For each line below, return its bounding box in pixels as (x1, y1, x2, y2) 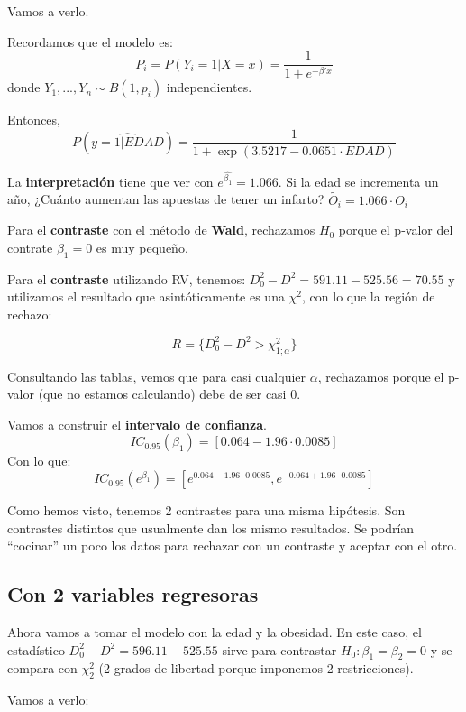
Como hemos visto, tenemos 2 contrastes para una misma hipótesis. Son (7, 501, 406, 520)
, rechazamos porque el (317, 366, 444, 385)
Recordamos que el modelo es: (7, 32, 173, 51)
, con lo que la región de (302, 287, 435, 306)
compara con (7, 659, 78, 678)
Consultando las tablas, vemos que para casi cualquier (7, 366, 306, 385)
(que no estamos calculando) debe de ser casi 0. (38, 384, 301, 403)
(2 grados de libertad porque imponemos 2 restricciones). (98, 659, 414, 678)
